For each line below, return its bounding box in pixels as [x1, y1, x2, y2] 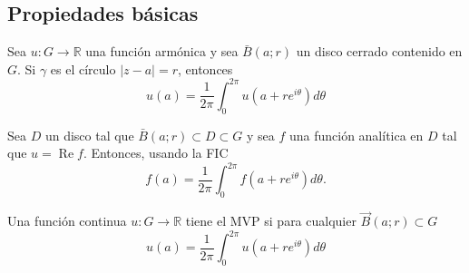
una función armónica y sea [85, 42, 239, 61]
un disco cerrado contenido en [296, 42, 463, 61]
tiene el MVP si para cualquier [185, 211, 357, 230]
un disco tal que [44, 125, 134, 144]
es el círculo [50, 59, 116, 78]
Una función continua [7, 211, 127, 230]
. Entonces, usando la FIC [83, 143, 229, 162]
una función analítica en [288, 125, 424, 144]
